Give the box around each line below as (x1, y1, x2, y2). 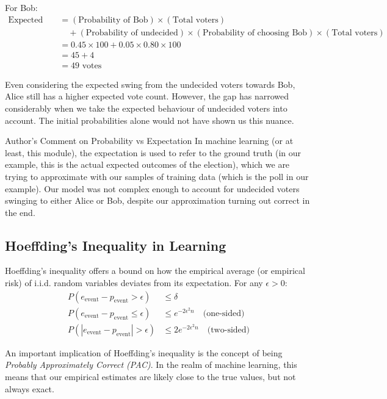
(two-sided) (207, 325, 250, 334)
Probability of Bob (78, 15, 148, 24)
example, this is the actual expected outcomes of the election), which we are (5, 158, 290, 171)
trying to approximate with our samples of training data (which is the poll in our (5, 170, 309, 182)
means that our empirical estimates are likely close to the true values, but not (5, 370, 296, 383)
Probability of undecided (85, 28, 178, 37)
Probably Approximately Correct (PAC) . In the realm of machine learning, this (5, 358, 297, 371)
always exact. (5, 382, 54, 395)
